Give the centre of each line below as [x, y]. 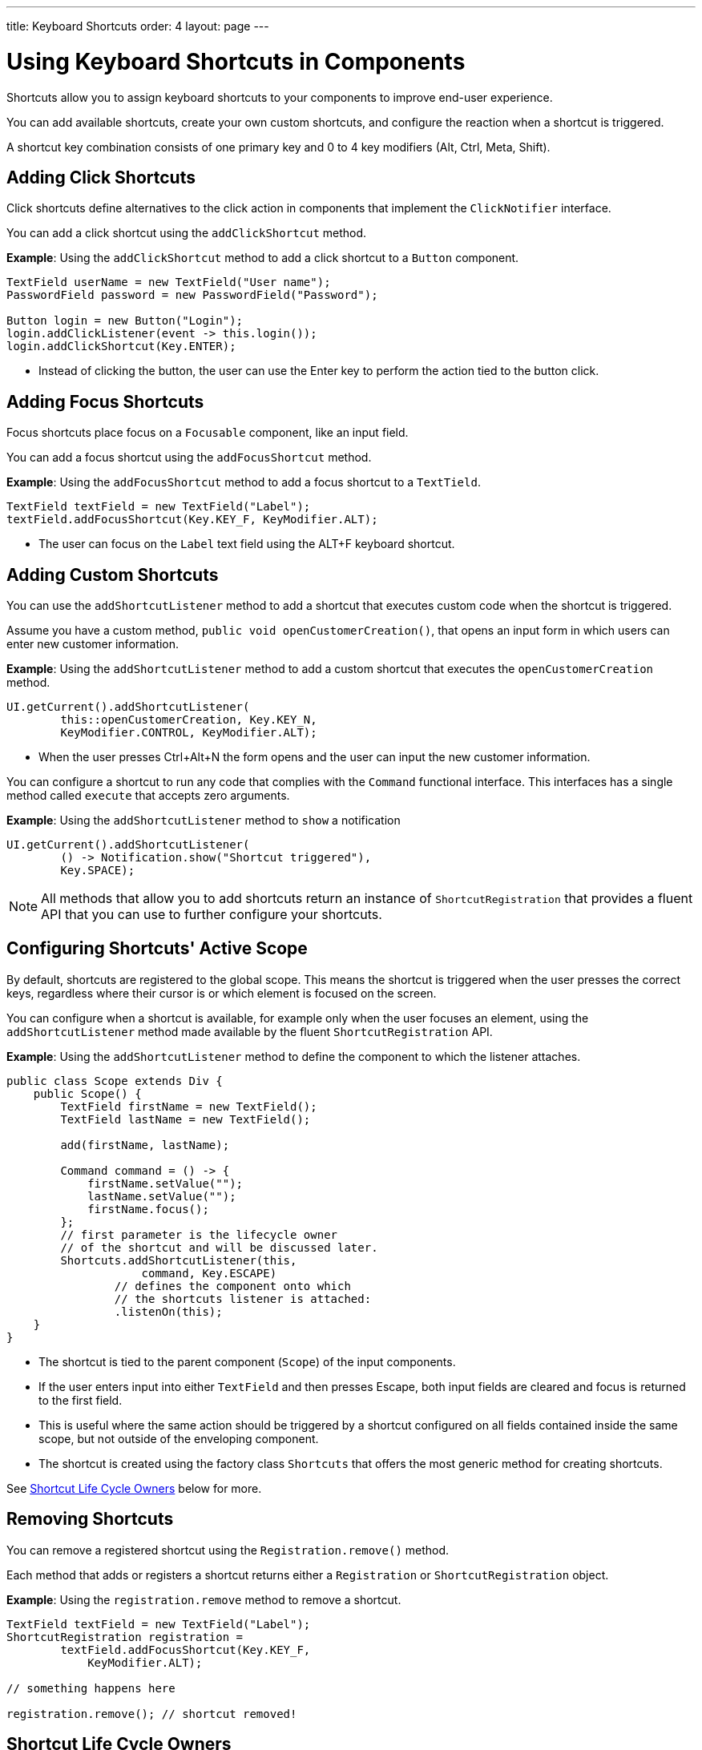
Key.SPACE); [98, 871]
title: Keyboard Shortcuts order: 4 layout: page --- [138, 26]
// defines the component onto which [232, 1286]
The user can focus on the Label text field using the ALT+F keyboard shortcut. [247, 544]
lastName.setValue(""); [162, 1196]
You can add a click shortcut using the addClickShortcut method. [187, 233]
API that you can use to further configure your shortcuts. [212, 915]
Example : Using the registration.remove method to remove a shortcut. [204, 1599]
